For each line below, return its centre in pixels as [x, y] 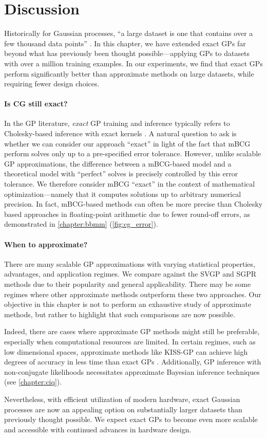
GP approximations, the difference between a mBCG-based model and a [118, 163]
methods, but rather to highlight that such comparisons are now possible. [120, 314]
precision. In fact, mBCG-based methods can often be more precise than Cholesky [133, 204]
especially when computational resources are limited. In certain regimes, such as [130, 341]
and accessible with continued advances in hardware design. [98, 429]
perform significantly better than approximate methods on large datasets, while [129, 73]
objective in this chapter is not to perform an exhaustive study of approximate [128, 304]
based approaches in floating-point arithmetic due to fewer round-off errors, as [127, 214]
